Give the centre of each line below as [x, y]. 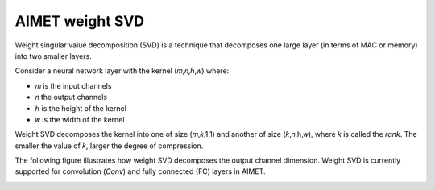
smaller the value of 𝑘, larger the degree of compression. [109, 146]
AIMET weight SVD [80, 21]
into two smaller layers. [53, 56]
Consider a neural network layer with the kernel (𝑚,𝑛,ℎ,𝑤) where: [122, 71]
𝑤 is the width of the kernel [80, 119]
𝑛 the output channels [71, 97]
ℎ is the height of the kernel [81, 108]
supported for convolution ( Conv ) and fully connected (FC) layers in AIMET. [140, 171]
